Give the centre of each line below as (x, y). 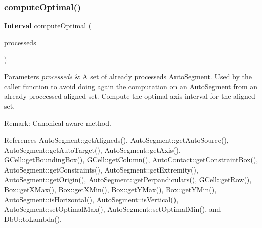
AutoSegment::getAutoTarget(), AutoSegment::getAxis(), (92, 150)
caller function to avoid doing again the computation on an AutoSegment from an (131, 86)
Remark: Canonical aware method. (58, 123)
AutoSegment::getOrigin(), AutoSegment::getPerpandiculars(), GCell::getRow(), (128, 179)
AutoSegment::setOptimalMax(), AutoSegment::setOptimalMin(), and (113, 209)
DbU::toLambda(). (33, 219)
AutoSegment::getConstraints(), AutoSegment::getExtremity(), (101, 169)
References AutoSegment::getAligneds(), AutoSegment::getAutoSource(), (116, 139)
